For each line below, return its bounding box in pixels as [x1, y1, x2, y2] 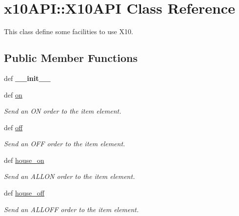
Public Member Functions [4, 50, 138, 65]
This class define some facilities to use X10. [4, 26, 133, 37]
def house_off [4, 188, 44, 198]
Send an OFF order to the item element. [4, 138, 125, 149]
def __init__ [4, 73, 51, 83]
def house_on [4, 155, 44, 165]
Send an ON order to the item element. [4, 106, 121, 116]
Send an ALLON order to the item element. [4, 171, 135, 181]
